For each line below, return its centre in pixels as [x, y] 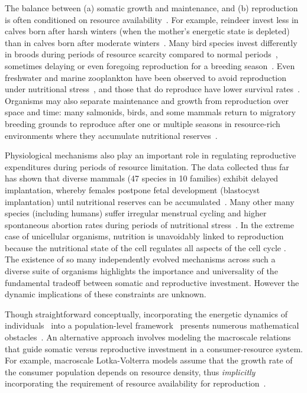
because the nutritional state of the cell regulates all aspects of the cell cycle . [146, 247]
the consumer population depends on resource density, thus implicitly [130, 371]
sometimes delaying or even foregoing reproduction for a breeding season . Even [150, 65]
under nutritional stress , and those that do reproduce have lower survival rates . [152, 89]
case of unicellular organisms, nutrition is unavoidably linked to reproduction [144, 236]
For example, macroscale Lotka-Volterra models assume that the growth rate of [149, 360]
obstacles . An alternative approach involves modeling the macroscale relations [148, 337]
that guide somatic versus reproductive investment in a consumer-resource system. [154, 348]
